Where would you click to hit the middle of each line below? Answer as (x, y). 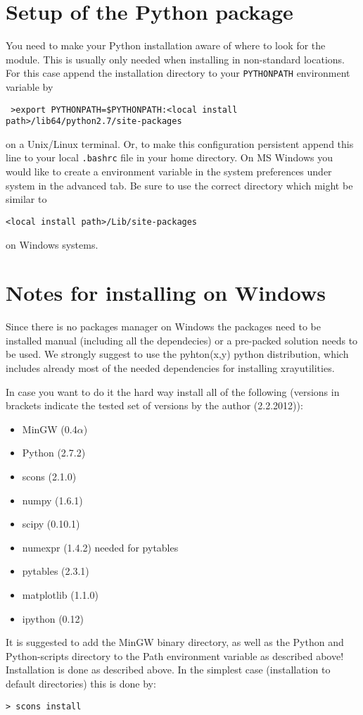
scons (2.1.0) (49, 477)
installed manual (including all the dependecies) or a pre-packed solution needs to (182, 340)
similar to (26, 199)
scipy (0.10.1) (51, 524)
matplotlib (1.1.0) (60, 595)
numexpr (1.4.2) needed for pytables (100, 547)
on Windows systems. (52, 244)
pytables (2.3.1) (56, 571)
